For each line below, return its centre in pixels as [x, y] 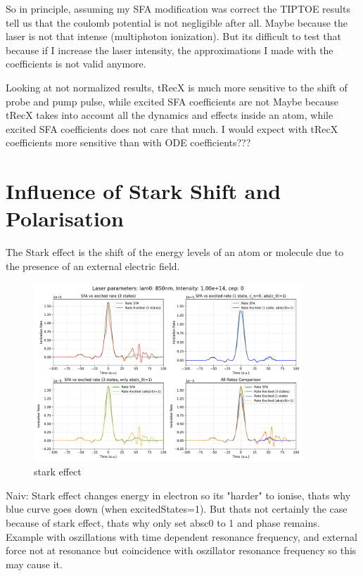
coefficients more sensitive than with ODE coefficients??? [128, 142]
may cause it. [34, 564]
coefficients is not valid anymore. [76, 64]
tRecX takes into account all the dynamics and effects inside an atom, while [170, 115]
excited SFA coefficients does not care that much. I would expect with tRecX [172, 128]
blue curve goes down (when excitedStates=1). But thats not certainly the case [177, 509]
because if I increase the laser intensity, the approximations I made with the [170, 50]
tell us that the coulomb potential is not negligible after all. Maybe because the [177, 22]
